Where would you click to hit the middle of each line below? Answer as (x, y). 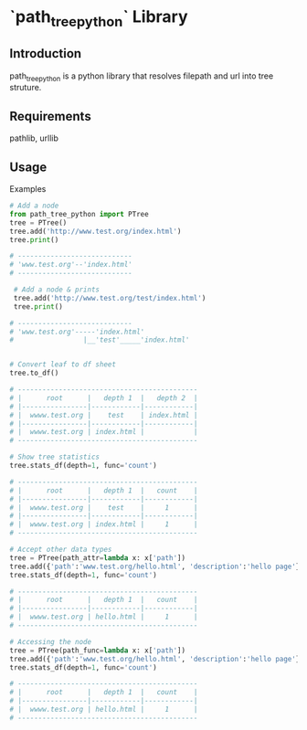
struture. (26, 88)
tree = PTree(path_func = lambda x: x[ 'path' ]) (97, 651)
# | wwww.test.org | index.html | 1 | (104, 524)
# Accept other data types (61, 550)
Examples (28, 189)
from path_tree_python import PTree (79, 214)
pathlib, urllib (34, 138)
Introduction (46, 53)
